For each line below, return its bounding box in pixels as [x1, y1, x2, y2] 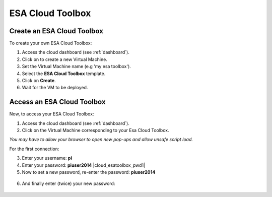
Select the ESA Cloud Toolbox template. [22, 71, 106, 77]
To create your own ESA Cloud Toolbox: [9, 40, 92, 46]
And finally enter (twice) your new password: [22, 180, 115, 186]
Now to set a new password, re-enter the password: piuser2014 [22, 169, 156, 175]
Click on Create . [22, 78, 56, 84]
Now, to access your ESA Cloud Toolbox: [9, 111, 94, 117]
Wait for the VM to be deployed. [22, 85, 88, 91]
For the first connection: [9, 146, 59, 152]
